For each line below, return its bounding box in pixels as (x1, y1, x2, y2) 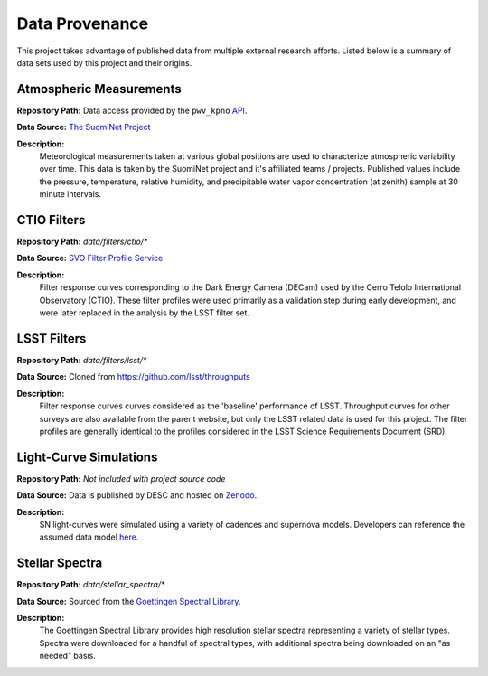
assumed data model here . (39, 531, 139, 542)
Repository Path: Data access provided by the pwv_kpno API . (16, 105, 248, 116)
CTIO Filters (16, 212, 86, 228)
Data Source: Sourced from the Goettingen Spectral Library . (16, 596, 241, 606)
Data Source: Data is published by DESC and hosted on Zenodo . (16, 490, 258, 501)
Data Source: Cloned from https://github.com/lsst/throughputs (16, 371, 250, 382)
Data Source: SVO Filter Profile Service (16, 253, 164, 264)
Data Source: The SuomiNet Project (16, 122, 151, 133)
